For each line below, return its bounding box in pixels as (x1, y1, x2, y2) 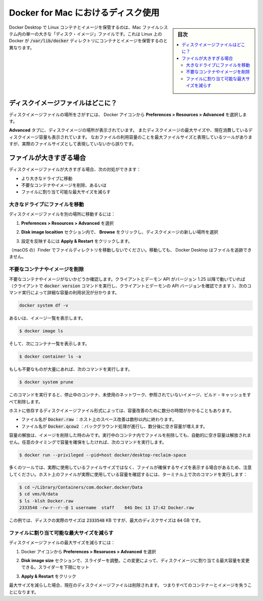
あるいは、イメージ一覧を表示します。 (9, 315, 86, 321)
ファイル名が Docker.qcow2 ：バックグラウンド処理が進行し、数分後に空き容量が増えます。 (21, 423, 208, 429)
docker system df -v (19, 303, 68, 309)
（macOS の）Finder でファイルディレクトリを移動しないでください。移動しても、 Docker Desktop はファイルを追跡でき (9, 247, 252, 253)
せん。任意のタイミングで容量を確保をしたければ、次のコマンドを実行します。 (9, 439, 167, 445)
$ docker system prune (19, 380, 74, 385)
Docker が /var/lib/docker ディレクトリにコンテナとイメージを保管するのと (9, 38, 168, 44)
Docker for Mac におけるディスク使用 (9, 7, 160, 18)
